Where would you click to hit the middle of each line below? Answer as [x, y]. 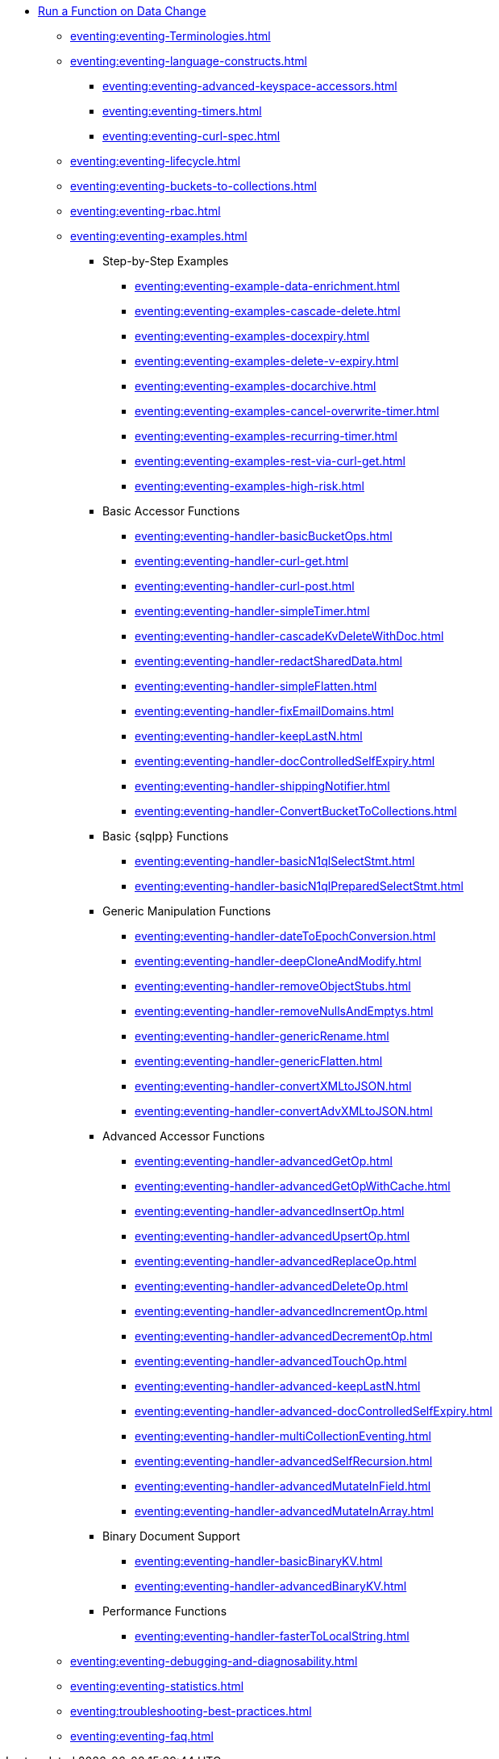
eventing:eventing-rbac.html [146, 211]
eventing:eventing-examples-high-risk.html [249, 486]
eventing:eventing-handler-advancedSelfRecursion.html [284, 1461]
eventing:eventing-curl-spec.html [191, 136]
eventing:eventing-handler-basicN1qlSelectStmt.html [275, 861]
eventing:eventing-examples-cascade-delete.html [268, 311]
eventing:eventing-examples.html [159, 236]
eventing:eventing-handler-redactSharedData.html [268, 661]
